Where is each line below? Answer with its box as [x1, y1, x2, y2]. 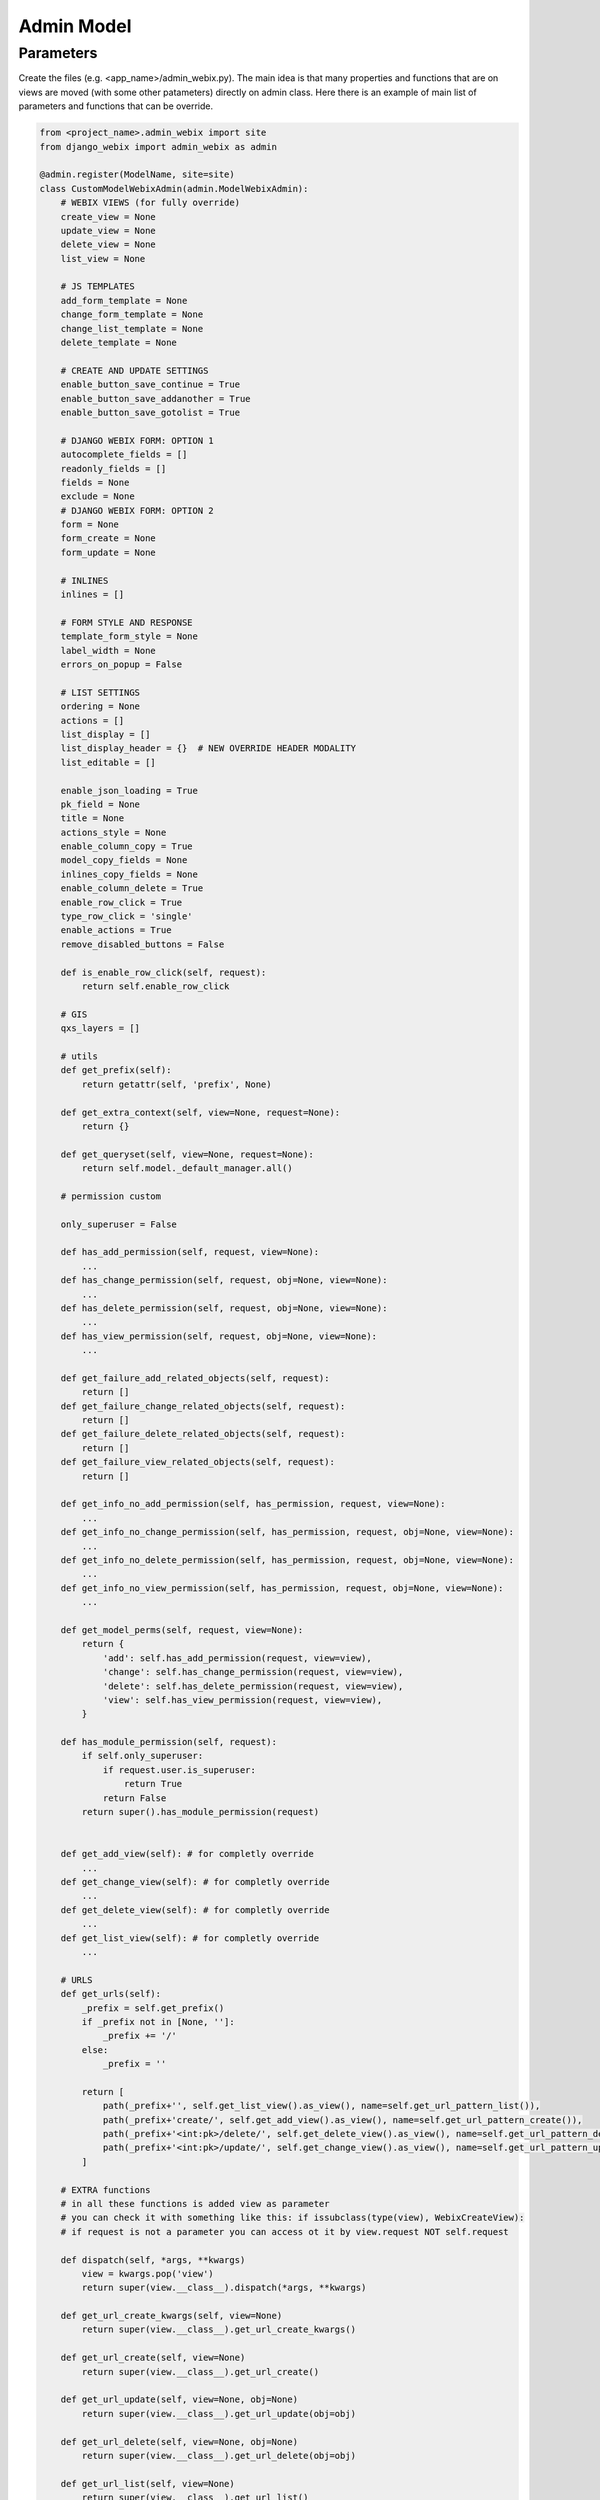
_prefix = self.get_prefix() [81, 2002, 225, 2014]
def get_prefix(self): [60, 1065, 172, 1076]
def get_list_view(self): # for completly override [60, 1932, 320, 1944]
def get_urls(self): [60, 1988, 162, 2000]
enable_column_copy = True [60, 841, 194, 852]
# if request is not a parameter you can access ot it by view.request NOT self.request [60, 2226, 509, 2237]
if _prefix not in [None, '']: [81, 2016, 235, 2027]
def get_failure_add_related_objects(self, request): [60, 1372, 330, 1384]
